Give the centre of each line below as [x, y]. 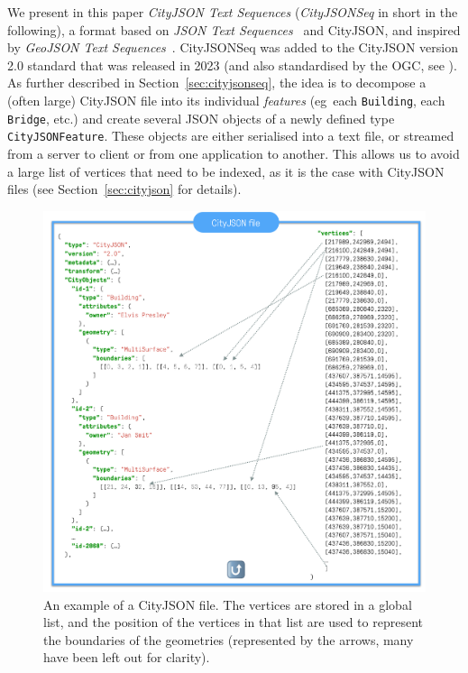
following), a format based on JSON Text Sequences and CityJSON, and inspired [234, 29]
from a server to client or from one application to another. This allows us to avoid [234, 153]
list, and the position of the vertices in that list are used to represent [233, 622]
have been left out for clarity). [127, 657]
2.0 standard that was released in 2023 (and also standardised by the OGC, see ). [232, 65]
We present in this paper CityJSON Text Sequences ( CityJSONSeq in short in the [233, 12]
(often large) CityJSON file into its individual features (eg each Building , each [226, 100]
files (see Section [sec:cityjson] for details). [124, 189]
